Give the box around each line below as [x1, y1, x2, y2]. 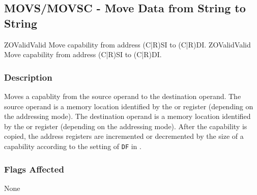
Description [4, 70, 52, 83]
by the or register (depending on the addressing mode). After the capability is [4, 120, 247, 131]
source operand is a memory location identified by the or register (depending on [4, 101, 253, 111]
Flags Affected [4, 162, 64, 175]
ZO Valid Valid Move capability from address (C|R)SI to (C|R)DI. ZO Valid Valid [4, 39, 251, 50]
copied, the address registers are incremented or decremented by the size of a [4, 131, 244, 141]
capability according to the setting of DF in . [4, 140, 141, 151]
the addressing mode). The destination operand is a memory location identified [4, 111, 251, 121]
